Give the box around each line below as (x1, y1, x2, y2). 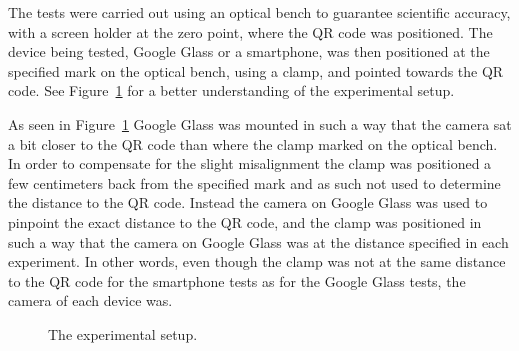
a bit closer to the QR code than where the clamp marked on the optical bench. (8, 133, 498, 154)
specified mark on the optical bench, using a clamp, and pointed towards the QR (8, 60, 504, 81)
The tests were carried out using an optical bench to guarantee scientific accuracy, (8, 2, 511, 22)
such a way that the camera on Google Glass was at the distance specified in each (8, 231, 509, 252)
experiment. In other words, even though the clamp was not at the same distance (8, 251, 506, 272)
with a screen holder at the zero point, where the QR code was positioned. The (8, 21, 493, 42)
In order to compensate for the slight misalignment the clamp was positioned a (8, 153, 492, 174)
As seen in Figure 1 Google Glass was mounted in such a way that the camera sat (8, 113, 512, 134)
